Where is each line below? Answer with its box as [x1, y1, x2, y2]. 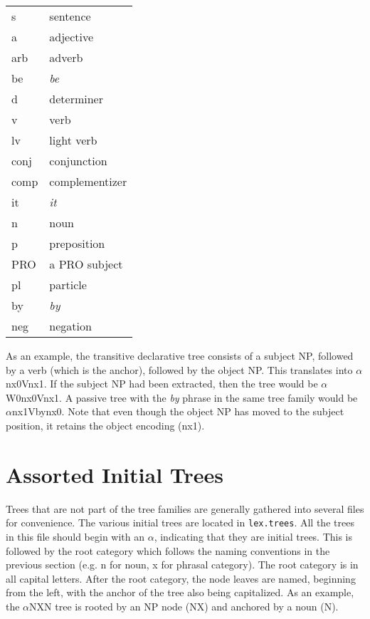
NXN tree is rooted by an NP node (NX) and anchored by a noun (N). [29, 598, 339, 613]
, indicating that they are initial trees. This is [154, 529, 353, 543]
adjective [49, 28, 94, 45]
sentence [49, 8, 91, 24]
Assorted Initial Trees [6, 459, 224, 489]
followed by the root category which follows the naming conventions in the [6, 543, 330, 558]
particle [49, 276, 87, 293]
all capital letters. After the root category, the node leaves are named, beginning [6, 571, 356, 586]
